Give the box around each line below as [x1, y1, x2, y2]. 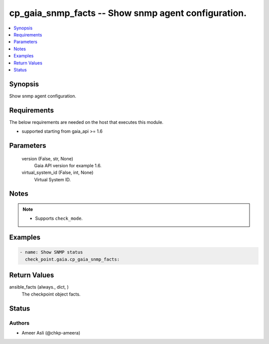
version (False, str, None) [21, 155, 73, 162]
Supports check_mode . [35, 215, 83, 222]
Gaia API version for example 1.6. [34, 162, 102, 168]
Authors [9, 320, 30, 327]
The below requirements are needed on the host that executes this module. [9, 119, 164, 125]
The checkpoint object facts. [21, 291, 81, 297]
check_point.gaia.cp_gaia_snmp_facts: [25, 256, 120, 262]
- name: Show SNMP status [19, 250, 83, 255]
